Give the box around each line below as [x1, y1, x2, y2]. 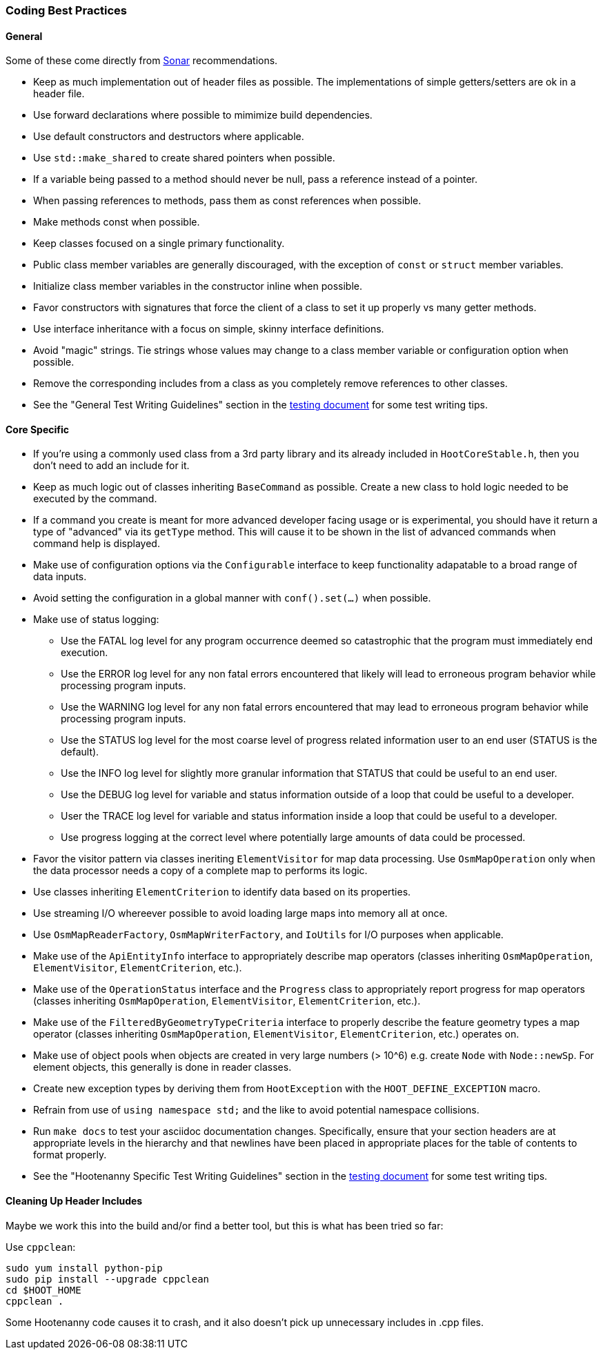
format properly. [33, 1149, 107, 1161]
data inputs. [33, 571, 87, 583]
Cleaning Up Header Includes [6, 1195, 143, 1207]
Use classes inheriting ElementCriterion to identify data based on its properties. [33, 886, 411, 898]
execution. [61, 646, 108, 659]
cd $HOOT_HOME [6, 1284, 81, 1296]
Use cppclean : [6, 1240, 76, 1253]
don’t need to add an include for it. [33, 459, 190, 472]
